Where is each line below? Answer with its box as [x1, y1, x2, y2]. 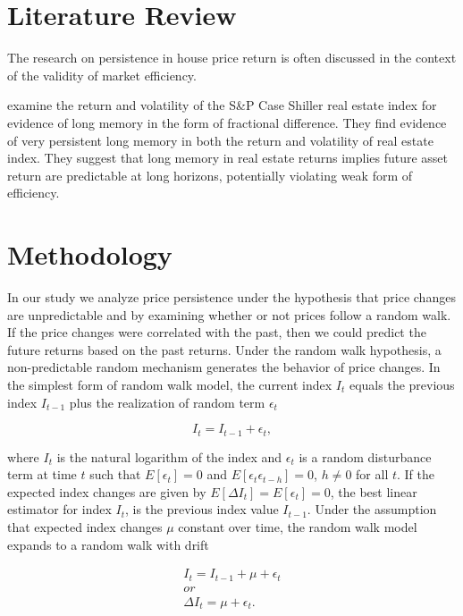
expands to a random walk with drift [7, 535, 209, 553]
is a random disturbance [299, 447, 432, 466]
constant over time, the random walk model [178, 517, 417, 536]
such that [89, 465, 141, 484]
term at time [7, 465, 77, 484]
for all [356, 465, 389, 484]
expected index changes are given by [7, 482, 206, 501]
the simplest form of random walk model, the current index [7, 375, 333, 393]
